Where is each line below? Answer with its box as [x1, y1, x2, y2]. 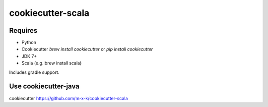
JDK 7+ [21, 53, 37, 59]
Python [21, 40, 37, 46]
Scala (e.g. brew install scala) [21, 60, 82, 66]
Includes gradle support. [9, 69, 60, 75]
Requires [9, 26, 38, 35]
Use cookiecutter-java [9, 82, 79, 91]
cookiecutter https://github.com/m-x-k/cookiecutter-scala [9, 95, 128, 101]
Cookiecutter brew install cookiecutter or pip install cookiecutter [21, 46, 153, 52]
